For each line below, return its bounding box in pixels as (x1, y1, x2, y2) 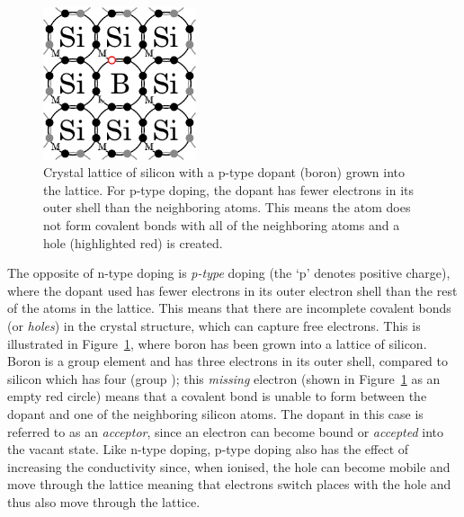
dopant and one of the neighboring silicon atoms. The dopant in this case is (7, 404, 424, 423)
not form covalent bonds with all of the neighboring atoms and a (43, 215, 400, 234)
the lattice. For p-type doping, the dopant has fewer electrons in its (43, 180, 414, 199)
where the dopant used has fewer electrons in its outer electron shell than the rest (7, 281, 458, 299)
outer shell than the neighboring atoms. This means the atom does (43, 198, 411, 217)
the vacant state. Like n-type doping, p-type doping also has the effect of (7, 440, 409, 459)
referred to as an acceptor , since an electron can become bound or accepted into (7, 422, 443, 441)
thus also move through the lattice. (7, 492, 201, 511)
